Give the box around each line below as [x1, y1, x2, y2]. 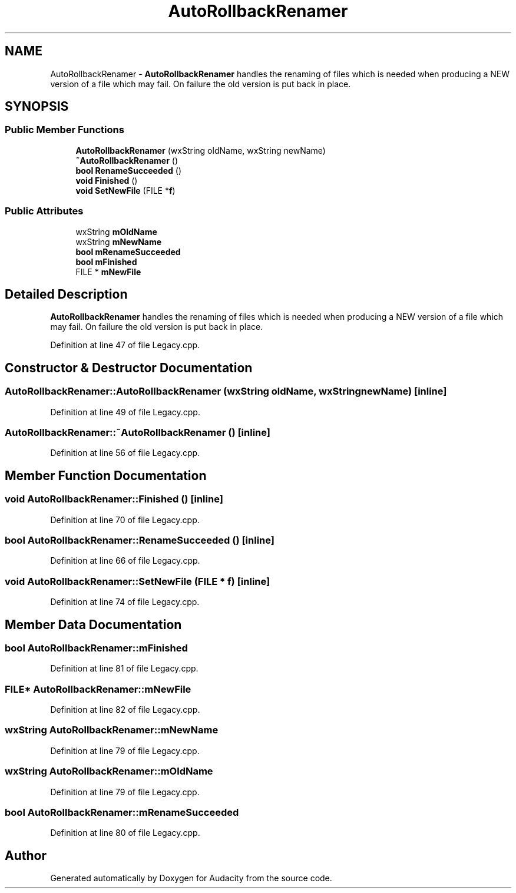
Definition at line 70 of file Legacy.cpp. [50, 514, 200, 525]
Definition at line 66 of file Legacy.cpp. [50, 555, 200, 566]
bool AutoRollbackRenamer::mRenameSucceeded [5, 806, 239, 818]
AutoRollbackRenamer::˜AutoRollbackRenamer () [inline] [5, 426, 270, 438]
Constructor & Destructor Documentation [5, 360, 253, 375]
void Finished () [75, 175, 138, 186]
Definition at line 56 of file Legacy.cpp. [50, 448, 200, 458]
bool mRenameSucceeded [75, 246, 181, 257]
